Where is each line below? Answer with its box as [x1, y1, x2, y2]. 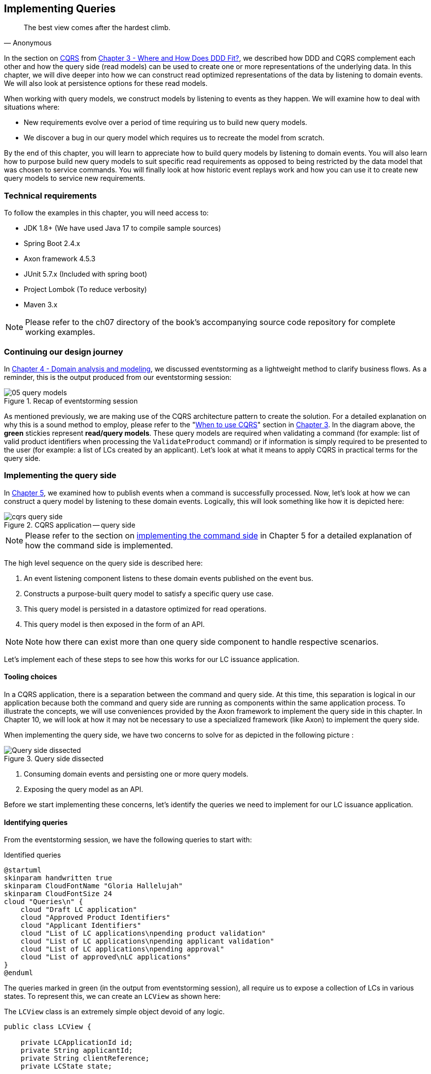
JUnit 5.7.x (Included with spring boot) [24, 270, 147, 279]
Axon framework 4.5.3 [24, 254, 96, 263]
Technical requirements [4, 190, 97, 201]
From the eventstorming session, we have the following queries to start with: [4, 835, 252, 844]
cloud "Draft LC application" [20, 906, 137, 914]
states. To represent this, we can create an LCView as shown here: [4, 992, 221, 1001]
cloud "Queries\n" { [4, 898, 83, 906]
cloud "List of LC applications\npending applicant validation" [20, 937, 274, 946]
